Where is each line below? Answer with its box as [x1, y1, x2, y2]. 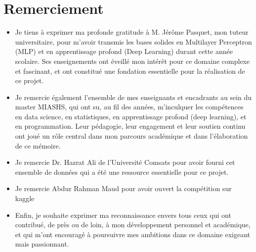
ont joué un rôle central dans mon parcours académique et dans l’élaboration [15, 131, 248, 141]
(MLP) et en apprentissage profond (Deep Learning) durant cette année [15, 46, 233, 56]
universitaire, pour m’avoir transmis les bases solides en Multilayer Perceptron [15, 36, 252, 47]
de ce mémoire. [15, 140, 61, 151]
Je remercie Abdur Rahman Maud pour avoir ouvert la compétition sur [15, 183, 232, 194]
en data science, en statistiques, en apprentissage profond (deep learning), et [15, 111, 247, 121]
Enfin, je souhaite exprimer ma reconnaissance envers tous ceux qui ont [15, 209, 231, 220]
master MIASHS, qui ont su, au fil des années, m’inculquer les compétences [15, 101, 244, 112]
